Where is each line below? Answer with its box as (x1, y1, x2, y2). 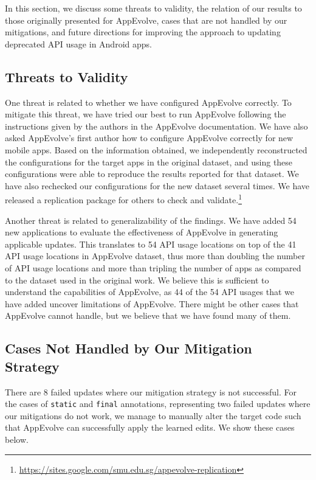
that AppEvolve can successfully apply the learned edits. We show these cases (5, 421, 295, 434)
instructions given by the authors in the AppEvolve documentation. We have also (5, 119, 308, 132)
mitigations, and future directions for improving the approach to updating (5, 26, 281, 38)
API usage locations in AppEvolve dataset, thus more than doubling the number (5, 249, 305, 262)
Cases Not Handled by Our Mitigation (5, 339, 252, 358)
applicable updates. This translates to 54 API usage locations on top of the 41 (5, 237, 297, 250)
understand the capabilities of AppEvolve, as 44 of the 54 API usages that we (5, 285, 295, 298)
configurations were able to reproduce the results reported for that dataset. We (5, 167, 299, 180)
